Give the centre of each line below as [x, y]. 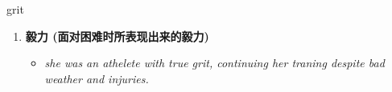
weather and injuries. [97, 78]
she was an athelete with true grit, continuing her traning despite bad [215, 63]
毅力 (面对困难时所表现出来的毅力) [117, 36]
